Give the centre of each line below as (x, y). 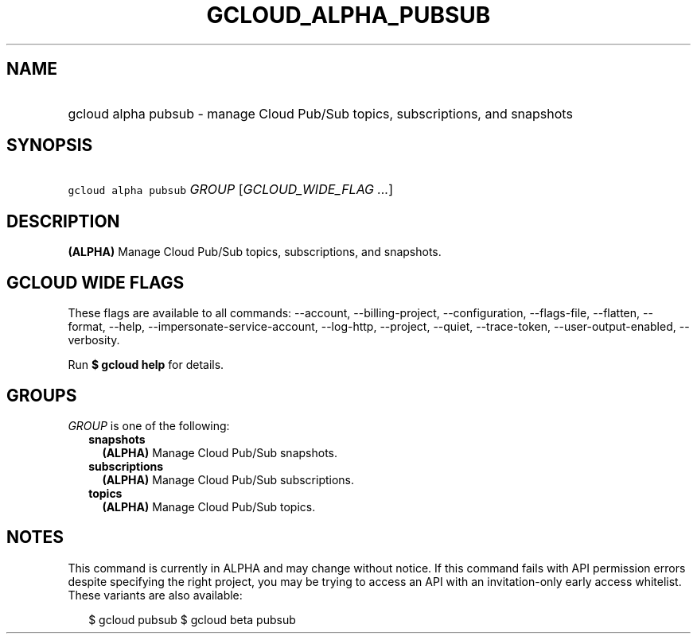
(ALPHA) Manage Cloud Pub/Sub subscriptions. (228, 479)
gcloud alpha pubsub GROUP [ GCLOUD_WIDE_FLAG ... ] (231, 190)
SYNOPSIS (50, 145)
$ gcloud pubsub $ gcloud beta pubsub (192, 619)
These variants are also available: (155, 595)
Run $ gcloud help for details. (146, 365)
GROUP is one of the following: (149, 425)
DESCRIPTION (63, 221)
